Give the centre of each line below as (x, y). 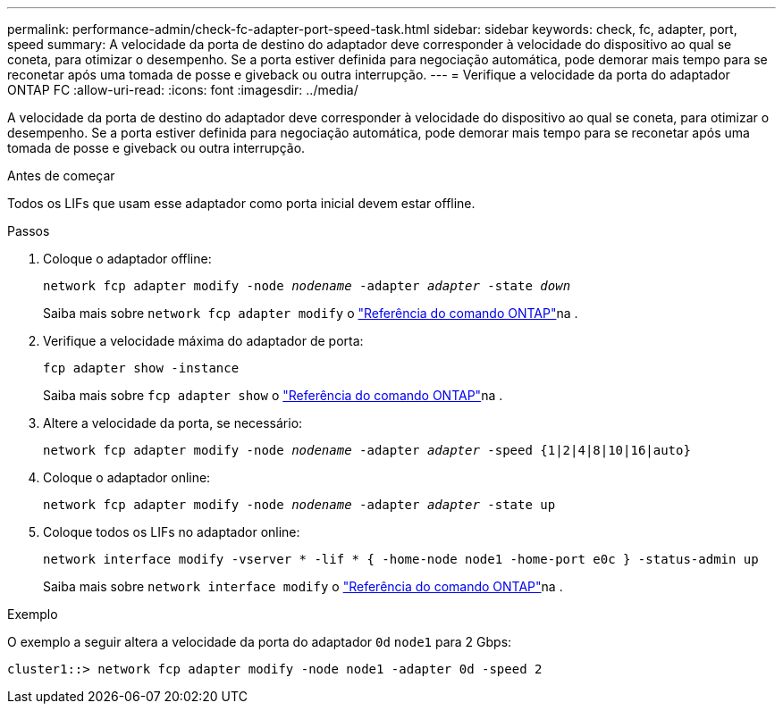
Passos (29, 231)
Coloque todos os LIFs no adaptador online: (172, 532)
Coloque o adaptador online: (127, 477)
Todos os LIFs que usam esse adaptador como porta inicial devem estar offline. (241, 203)
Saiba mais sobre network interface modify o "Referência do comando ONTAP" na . (303, 586)
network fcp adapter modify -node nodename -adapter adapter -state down (307, 286)
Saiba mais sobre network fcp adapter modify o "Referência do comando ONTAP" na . (311, 313)
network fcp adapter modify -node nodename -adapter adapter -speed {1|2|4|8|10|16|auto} (367, 450)
